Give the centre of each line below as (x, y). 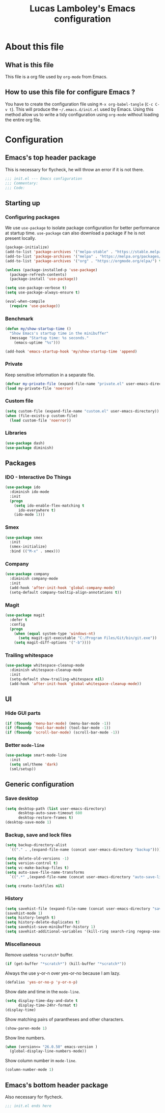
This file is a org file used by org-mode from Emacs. (56, 77)
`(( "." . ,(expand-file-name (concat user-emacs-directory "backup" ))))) (86, 850)
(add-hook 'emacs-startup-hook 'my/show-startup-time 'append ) (71, 351)
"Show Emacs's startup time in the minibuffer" (59, 333)
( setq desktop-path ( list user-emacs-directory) (56, 809)
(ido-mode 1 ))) (29, 515)
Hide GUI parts (23, 713)
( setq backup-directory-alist (36, 845)
